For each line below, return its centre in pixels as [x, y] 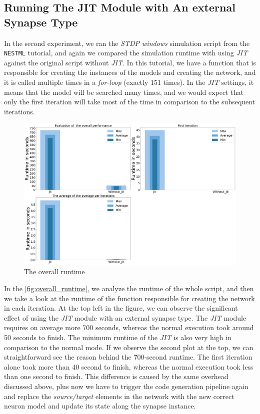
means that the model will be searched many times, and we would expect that [124, 92]
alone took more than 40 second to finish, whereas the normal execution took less [129, 366]
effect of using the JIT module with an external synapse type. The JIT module [125, 317]
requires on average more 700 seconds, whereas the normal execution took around [129, 327]
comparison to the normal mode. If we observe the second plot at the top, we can [129, 347]
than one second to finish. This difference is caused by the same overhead [116, 376]
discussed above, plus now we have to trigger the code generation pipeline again [126, 386]
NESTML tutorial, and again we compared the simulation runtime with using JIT [126, 53]
